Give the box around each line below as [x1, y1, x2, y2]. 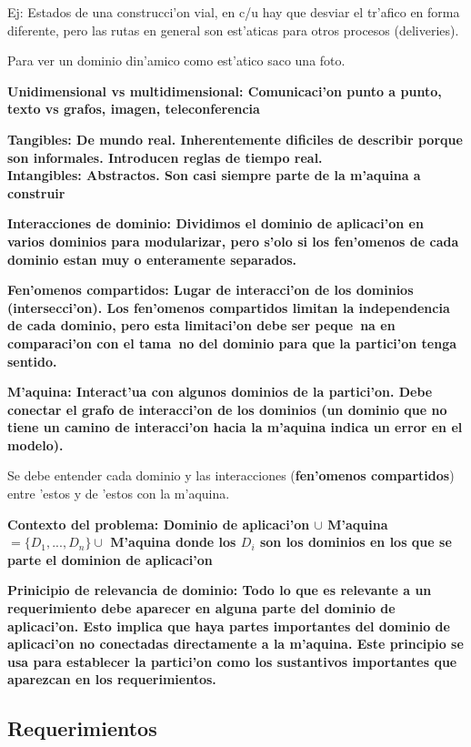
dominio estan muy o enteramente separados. [7, 249, 297, 268]
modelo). [7, 435, 64, 454]
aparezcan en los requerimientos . [7, 670, 216, 689]
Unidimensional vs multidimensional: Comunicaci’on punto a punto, [7, 81, 442, 100]
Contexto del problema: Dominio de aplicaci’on [7, 514, 310, 533]
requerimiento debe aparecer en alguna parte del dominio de [7, 599, 396, 618]
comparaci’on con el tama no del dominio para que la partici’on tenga [7, 333, 457, 352]
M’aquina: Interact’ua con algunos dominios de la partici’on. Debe [7, 382, 433, 401]
